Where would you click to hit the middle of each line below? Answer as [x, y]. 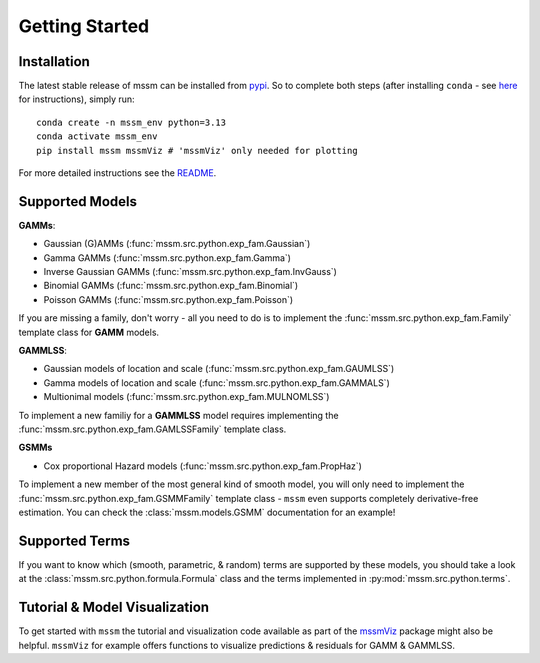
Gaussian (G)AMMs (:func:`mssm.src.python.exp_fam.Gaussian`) [177, 244]
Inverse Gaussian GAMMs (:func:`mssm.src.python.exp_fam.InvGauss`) [190, 272]
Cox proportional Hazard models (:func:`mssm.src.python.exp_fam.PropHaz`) [202, 466]
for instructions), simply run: [76, 99]
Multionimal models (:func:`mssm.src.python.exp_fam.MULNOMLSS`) [186, 397]
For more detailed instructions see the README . [117, 173]
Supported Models [77, 201]
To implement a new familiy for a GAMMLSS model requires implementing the [178, 415]
